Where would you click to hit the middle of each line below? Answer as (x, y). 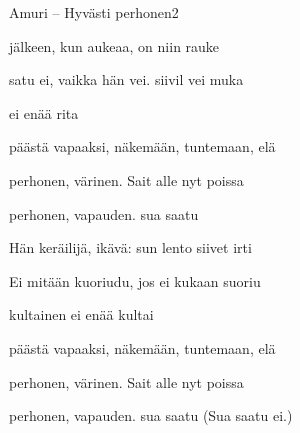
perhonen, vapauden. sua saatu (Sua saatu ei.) (151, 415)
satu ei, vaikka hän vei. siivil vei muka (126, 79)
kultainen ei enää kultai (81, 314)
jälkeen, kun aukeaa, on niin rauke (114, 45)
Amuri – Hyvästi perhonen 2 (94, 12)
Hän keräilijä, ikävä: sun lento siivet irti (130, 247)
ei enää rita (44, 112)
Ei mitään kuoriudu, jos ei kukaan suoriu (135, 280)
